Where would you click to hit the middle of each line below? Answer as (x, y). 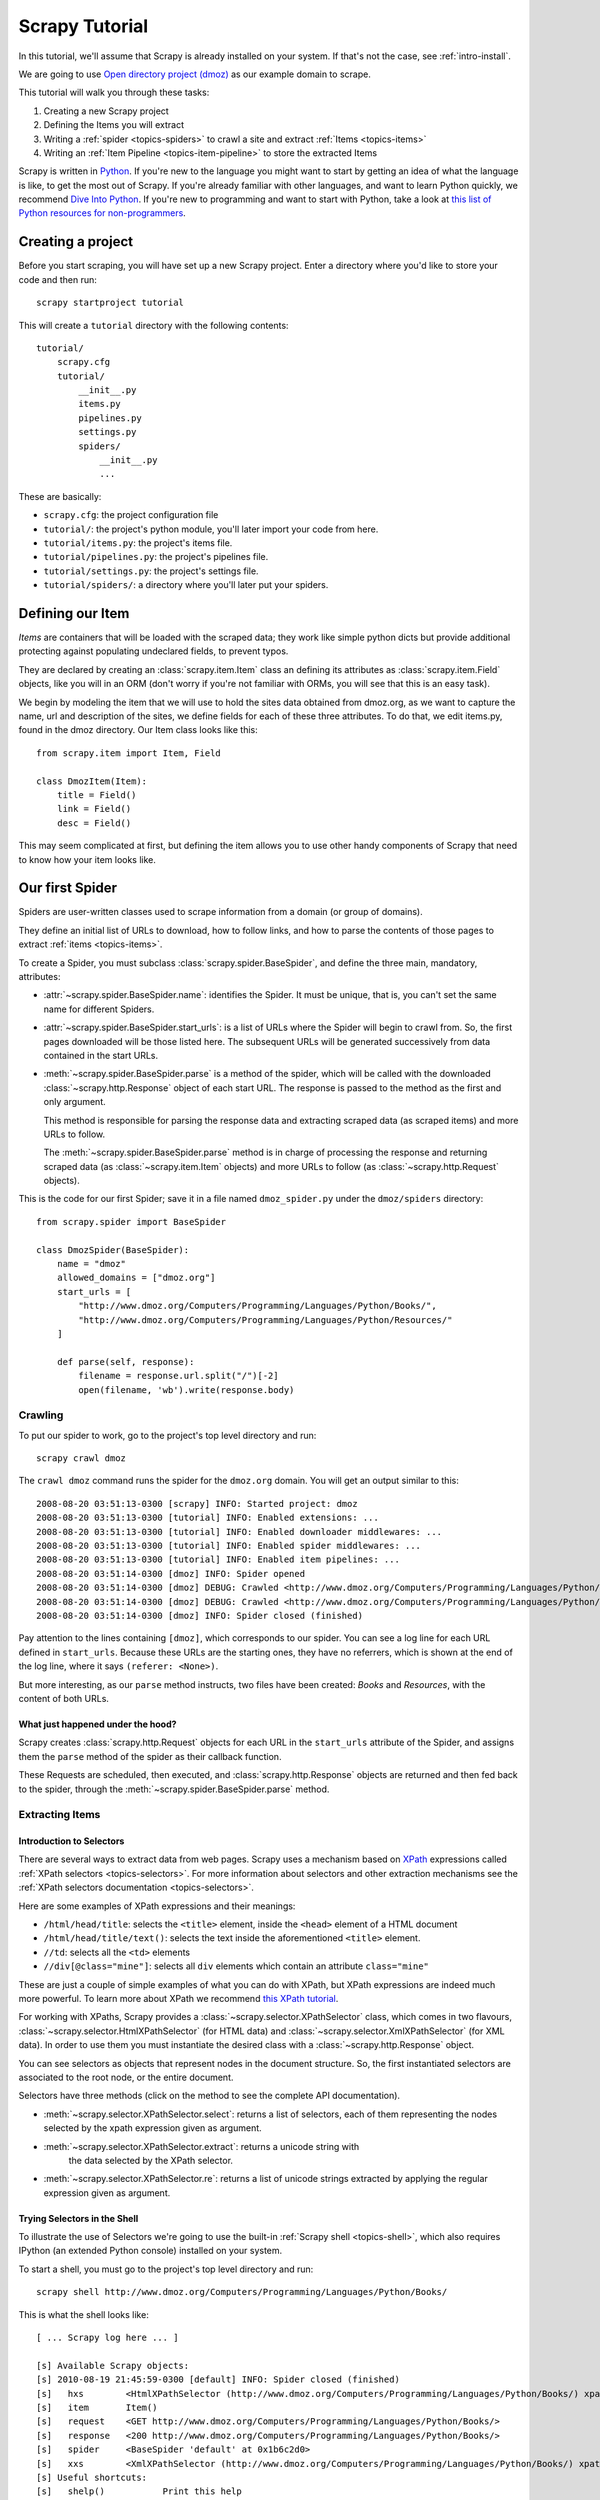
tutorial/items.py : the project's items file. (138, 543)
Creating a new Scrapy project (106, 111)
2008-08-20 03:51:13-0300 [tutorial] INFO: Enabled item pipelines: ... (218, 1559)
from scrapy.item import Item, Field (129, 753)
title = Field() (96, 794)
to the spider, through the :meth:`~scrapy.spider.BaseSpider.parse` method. (174, 1789)
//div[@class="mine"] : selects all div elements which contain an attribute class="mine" (236, 1966)
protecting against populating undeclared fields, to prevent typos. (153, 651)
